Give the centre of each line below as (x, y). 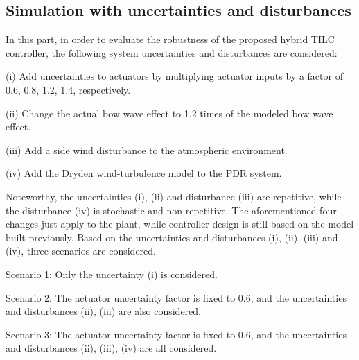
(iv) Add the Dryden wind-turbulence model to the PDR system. (144, 173)
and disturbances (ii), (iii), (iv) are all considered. (111, 348)
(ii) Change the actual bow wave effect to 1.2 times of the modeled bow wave (169, 113)
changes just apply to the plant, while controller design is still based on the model (180, 224)
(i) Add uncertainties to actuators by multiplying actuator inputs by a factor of (174, 76)
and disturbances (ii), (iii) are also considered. (104, 311)
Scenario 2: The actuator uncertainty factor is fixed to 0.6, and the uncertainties (176, 297)
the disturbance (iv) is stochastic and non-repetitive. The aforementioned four (171, 210)
